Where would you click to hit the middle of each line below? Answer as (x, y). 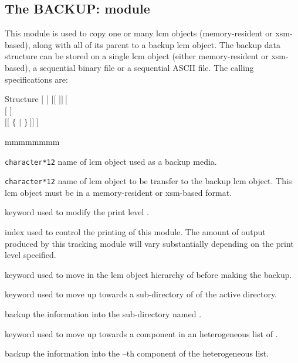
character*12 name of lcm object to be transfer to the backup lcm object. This (148, 181)
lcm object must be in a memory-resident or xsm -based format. (118, 192)
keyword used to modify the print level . (77, 212)
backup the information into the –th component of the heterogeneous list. (137, 353)
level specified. (31, 255)
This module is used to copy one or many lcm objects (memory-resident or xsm (147, 33)
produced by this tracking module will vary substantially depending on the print (149, 243)
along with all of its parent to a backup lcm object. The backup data (157, 44)
